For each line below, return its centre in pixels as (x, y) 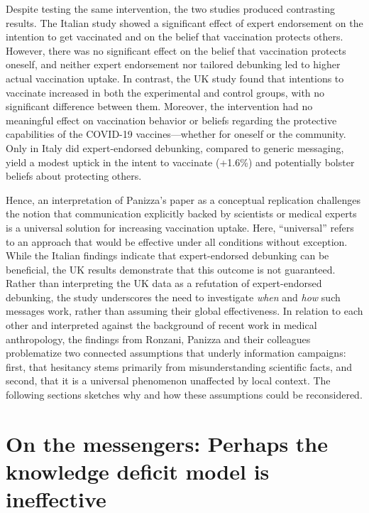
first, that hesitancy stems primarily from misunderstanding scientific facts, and (179, 366)
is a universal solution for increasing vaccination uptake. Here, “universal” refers (180, 227)
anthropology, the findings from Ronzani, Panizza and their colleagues (158, 339)
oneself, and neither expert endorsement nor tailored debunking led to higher (173, 64)
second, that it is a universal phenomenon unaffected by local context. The (168, 380)
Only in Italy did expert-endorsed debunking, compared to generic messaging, (175, 147)
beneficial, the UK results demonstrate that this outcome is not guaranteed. (171, 269)
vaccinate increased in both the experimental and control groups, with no (165, 92)
